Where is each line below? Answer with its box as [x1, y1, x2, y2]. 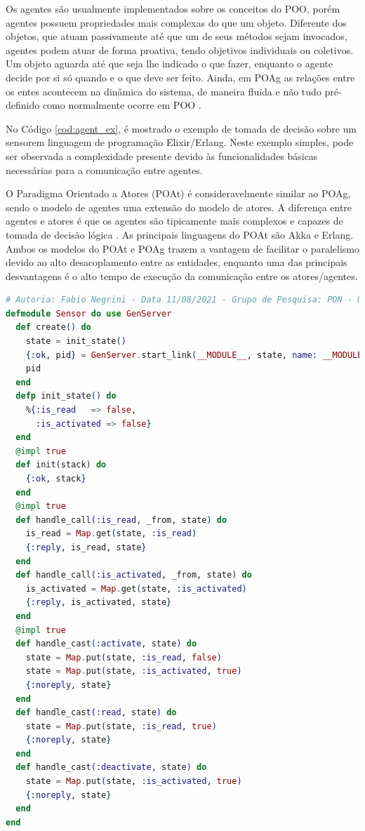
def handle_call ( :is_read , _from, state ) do [15, 514, 227, 525]
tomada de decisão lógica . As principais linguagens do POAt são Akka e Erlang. [6, 227, 354, 241]
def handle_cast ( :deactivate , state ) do [15, 762, 207, 773]
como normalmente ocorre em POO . [42, 98, 201, 112]
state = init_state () [25, 336, 126, 347]
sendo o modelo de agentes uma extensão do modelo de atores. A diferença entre [6, 199, 352, 214]
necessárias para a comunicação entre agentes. [6, 162, 203, 177]
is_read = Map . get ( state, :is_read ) [25, 528, 197, 539]
